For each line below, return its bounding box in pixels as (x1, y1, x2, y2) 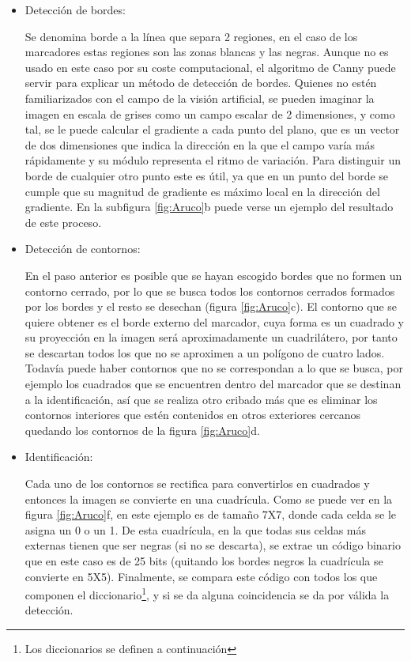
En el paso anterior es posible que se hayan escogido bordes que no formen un (25, 266, 402, 283)
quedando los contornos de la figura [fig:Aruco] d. (25, 421, 260, 438)
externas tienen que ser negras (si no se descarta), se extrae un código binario (25, 537, 401, 553)
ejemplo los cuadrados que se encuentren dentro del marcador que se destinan (25, 376, 402, 392)
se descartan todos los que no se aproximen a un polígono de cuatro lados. (25, 344, 385, 361)
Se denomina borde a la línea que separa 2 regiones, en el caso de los (25, 28, 358, 44)
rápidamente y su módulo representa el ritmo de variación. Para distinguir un (25, 152, 401, 168)
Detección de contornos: (25, 240, 141, 257)
